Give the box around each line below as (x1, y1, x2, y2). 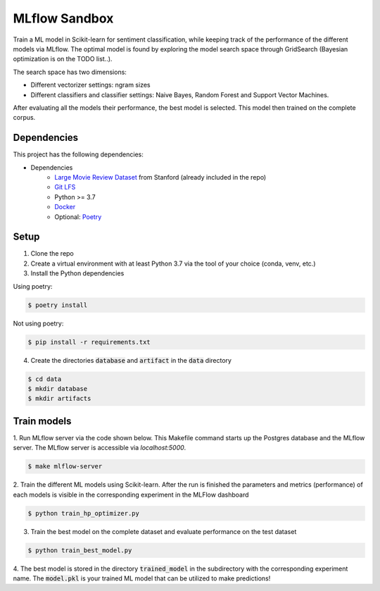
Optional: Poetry (54, 212, 102, 221)
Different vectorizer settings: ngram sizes (30, 81, 151, 89)
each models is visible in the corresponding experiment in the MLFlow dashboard (13, 490, 249, 499)
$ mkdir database (27, 385, 88, 392)
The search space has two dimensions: (13, 68, 127, 76)
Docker (54, 203, 76, 211)
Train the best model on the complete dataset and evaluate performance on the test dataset (30, 527, 297, 535)
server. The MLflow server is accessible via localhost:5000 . (13, 444, 186, 452)
